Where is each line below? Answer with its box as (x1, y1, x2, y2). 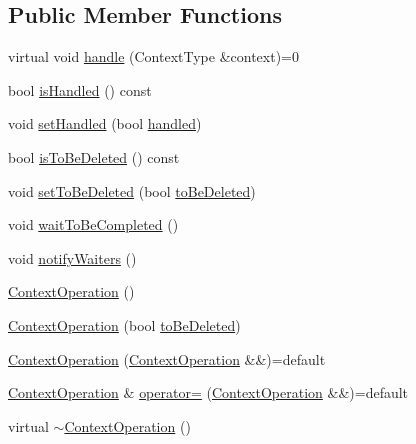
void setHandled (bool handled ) (8, 113, 202, 134)
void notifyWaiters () (8, 247, 137, 268)
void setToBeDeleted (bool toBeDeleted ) (8, 180, 256, 201)
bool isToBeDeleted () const (8, 146, 180, 167)
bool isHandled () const (8, 79, 152, 100)
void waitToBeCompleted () (8, 214, 179, 235)
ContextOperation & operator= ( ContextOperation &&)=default (8, 382, 409, 403)
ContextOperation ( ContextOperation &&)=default (8, 348, 326, 369)
